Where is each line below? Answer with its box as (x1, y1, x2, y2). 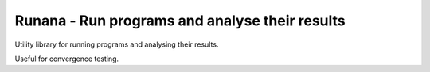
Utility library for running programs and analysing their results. (14, 40, 219, 49)
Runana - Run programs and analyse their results (14, 12, 346, 29)
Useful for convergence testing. (14, 54, 119, 63)
